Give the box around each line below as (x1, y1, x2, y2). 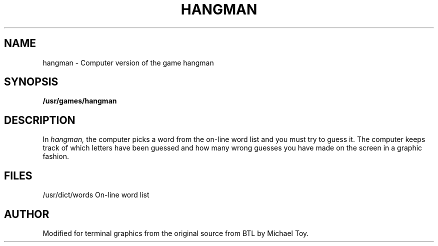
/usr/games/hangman (42, 96, 117, 105)
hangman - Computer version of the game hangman (42, 58, 214, 67)
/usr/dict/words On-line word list (42, 190, 149, 199)
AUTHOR (4, 207, 49, 220)
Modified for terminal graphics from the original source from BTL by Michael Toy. (42, 228, 309, 237)
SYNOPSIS (4, 75, 58, 88)
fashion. (42, 152, 69, 161)
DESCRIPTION (4, 113, 75, 126)
